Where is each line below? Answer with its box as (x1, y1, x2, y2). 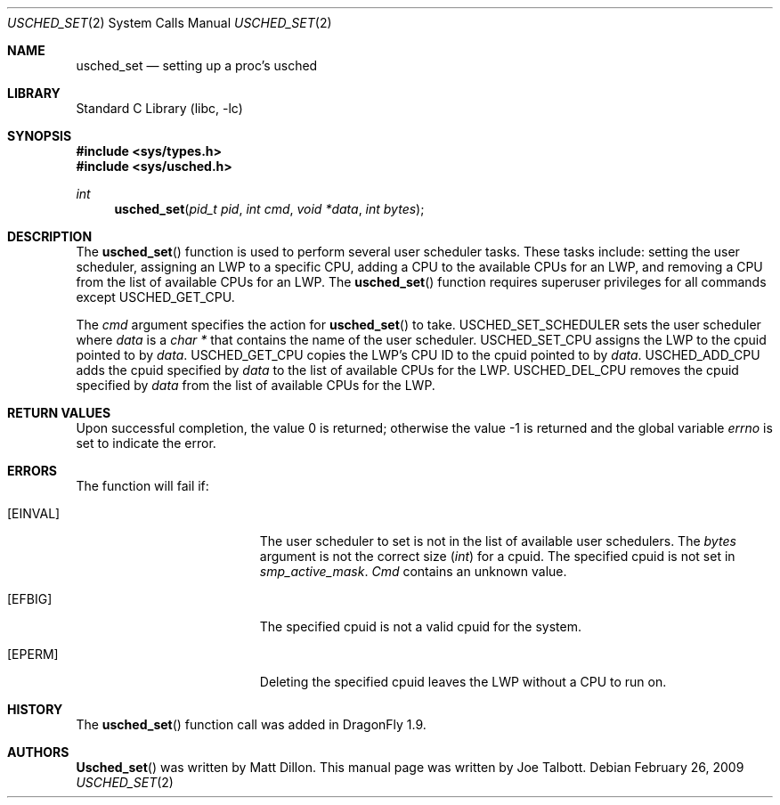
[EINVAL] (7, 506, 61, 521)
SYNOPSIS (7, 128, 72, 143)
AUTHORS (7, 744, 69, 760)
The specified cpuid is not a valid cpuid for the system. (259, 619, 582, 634)
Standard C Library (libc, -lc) (76, 101, 243, 116)
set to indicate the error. (76, 435, 216, 451)
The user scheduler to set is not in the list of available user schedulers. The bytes (259, 533, 736, 549)
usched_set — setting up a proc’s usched (76, 58, 318, 73)
